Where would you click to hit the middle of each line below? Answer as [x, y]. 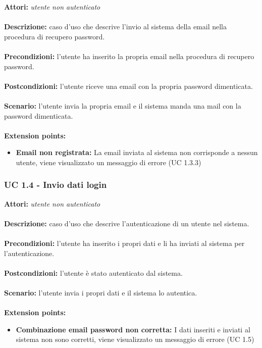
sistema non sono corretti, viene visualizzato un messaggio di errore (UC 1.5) [135, 339]
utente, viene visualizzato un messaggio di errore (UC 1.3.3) [109, 162]
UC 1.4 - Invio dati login [56, 185]
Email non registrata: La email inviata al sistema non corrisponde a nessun [137, 152]
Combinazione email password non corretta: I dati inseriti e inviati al [133, 329]
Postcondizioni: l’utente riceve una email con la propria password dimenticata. [128, 86]
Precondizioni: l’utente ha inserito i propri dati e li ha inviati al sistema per [124, 243]
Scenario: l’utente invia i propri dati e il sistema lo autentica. [101, 293]
